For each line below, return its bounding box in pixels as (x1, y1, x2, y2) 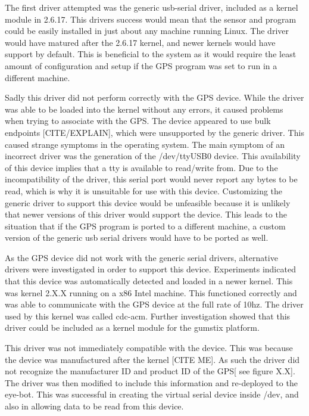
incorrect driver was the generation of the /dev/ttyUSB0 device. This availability (5, 150, 301, 162)
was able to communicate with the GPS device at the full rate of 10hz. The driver (5, 298, 304, 311)
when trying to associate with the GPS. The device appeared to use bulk (5, 114, 271, 127)
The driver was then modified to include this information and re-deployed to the (5, 376, 298, 389)
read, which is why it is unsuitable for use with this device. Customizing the (5, 184, 283, 197)
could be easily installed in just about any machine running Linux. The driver (5, 24, 289, 37)
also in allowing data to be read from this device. (5, 400, 184, 412)
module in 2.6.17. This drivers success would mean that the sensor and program (5, 13, 296, 25)
